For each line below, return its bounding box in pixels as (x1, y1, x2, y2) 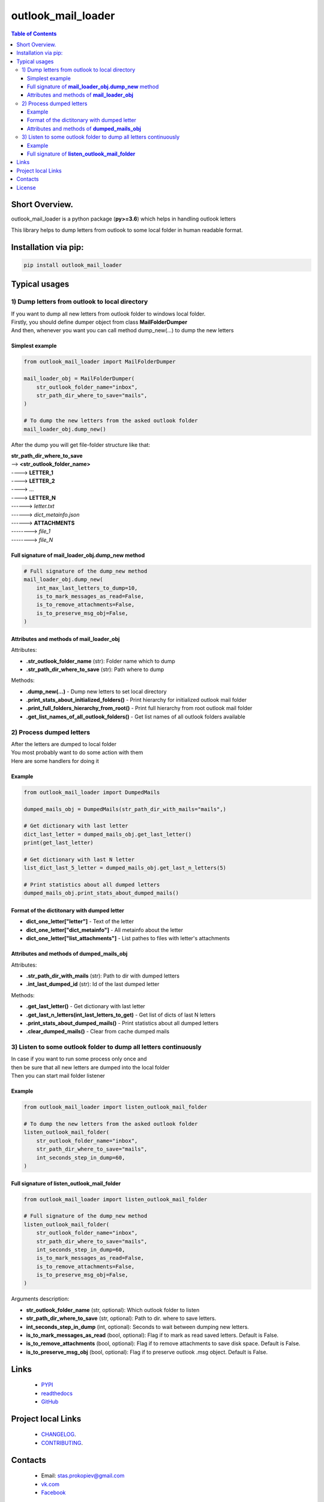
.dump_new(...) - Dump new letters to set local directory (26, 688, 167, 695)
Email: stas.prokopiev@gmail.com (41, 1472, 125, 1479)
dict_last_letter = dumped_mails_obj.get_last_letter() (23, 831, 192, 838)
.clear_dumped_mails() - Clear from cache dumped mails (26, 1028, 170, 1035)
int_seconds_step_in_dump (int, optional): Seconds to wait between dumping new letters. (26, 1323, 249, 1330)
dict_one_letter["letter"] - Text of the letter (26, 918, 134, 925)
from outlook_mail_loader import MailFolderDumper (23, 358, 176, 365)
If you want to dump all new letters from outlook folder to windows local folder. (11, 310, 206, 317)
